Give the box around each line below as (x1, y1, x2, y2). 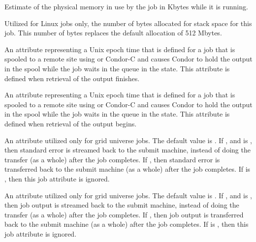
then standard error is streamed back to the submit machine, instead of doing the (4, 145, 251, 155)
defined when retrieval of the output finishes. (4, 73, 140, 83)
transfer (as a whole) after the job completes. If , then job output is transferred (4, 209, 244, 219)
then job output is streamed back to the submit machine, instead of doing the (4, 200, 239, 210)
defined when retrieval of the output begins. (4, 118, 137, 128)
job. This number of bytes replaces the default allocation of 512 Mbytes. (4, 28, 222, 38)
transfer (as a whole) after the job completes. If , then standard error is (4, 154, 220, 164)
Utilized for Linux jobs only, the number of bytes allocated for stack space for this (4, 18, 252, 28)
